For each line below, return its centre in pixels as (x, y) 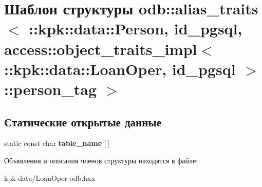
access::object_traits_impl (101, 49)
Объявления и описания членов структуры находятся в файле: (101, 160)
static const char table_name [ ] (57, 143)
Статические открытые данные (83, 121)
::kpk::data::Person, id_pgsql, (136, 29)
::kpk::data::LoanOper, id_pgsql (120, 69)
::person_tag (50, 89)
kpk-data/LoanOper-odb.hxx (50, 177)
